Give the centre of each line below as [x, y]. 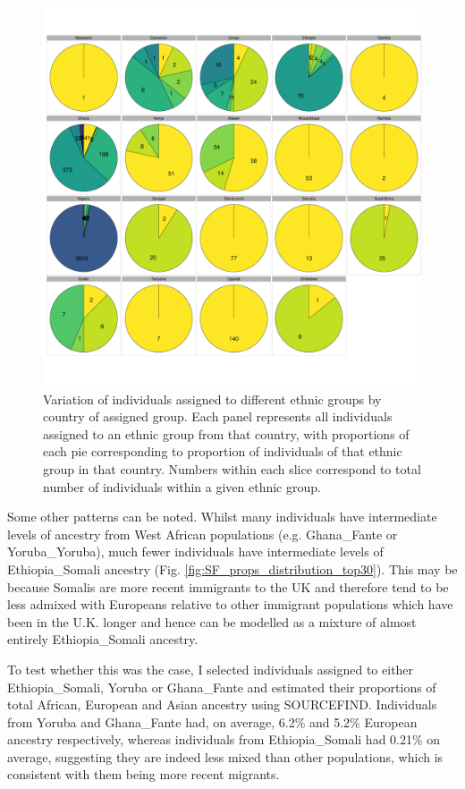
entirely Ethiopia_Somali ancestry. [103, 639]
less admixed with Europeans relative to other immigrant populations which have [230, 604]
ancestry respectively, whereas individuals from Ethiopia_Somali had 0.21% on [224, 739]
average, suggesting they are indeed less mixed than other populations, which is [225, 756]
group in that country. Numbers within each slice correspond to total [232, 468]
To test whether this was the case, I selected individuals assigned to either [211, 669]
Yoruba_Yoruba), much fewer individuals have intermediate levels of [195, 551]
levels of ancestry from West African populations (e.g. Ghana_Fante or [203, 534]
